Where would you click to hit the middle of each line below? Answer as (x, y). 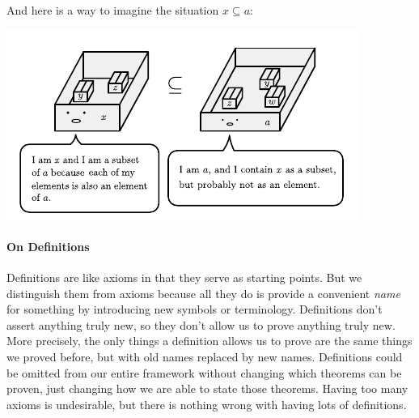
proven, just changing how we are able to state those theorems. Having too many (207, 388)
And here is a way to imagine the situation (113, 10)
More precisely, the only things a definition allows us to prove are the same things (209, 341)
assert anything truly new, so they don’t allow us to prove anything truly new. (201, 324)
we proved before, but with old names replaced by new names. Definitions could (205, 356)
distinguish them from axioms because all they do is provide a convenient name (203, 293)
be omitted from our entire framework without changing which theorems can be (204, 372)
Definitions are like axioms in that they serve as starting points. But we (184, 277)
